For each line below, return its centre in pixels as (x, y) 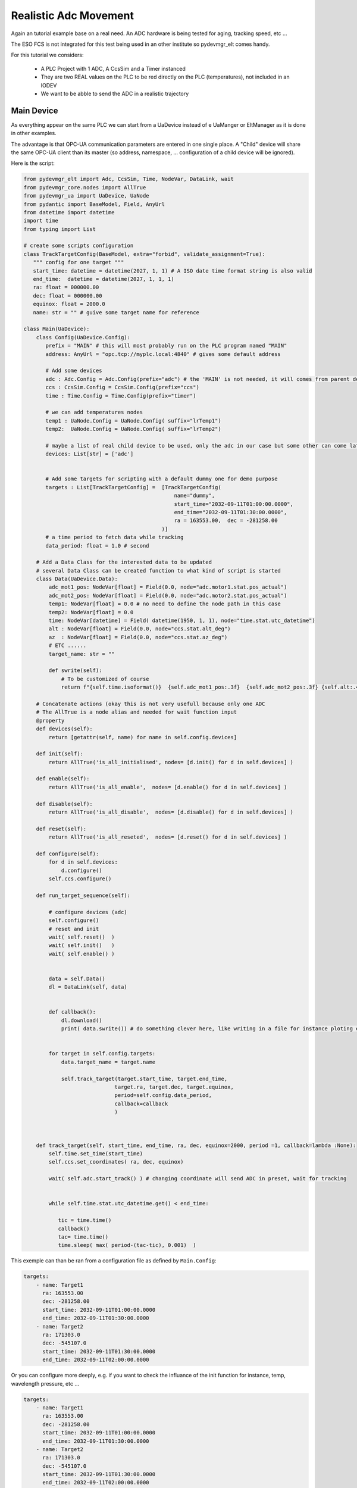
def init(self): (59, 754)
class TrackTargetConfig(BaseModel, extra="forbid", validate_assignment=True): (144, 254)
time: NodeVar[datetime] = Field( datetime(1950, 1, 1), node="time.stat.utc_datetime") (182, 621)
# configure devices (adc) (88, 912)
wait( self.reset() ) (82, 937)
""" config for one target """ (79, 262)
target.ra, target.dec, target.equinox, (174, 1087)
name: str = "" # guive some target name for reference (116, 312)
